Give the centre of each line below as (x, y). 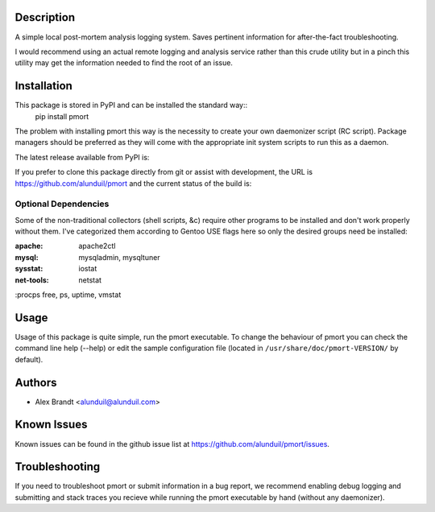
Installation (43, 86)
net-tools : (32, 280)
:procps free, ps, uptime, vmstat (68, 295)
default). (29, 359)
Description (45, 17)
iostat (88, 269)
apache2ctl (97, 246)
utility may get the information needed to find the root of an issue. (124, 63)
